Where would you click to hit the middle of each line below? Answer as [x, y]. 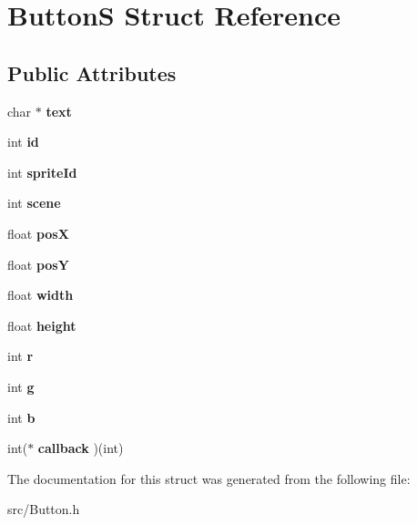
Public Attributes [92, 72]
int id [23, 142]
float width [41, 295]
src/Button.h [44, 509]
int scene [34, 203]
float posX [38, 233]
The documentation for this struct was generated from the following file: [209, 478]
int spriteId [42, 172]
